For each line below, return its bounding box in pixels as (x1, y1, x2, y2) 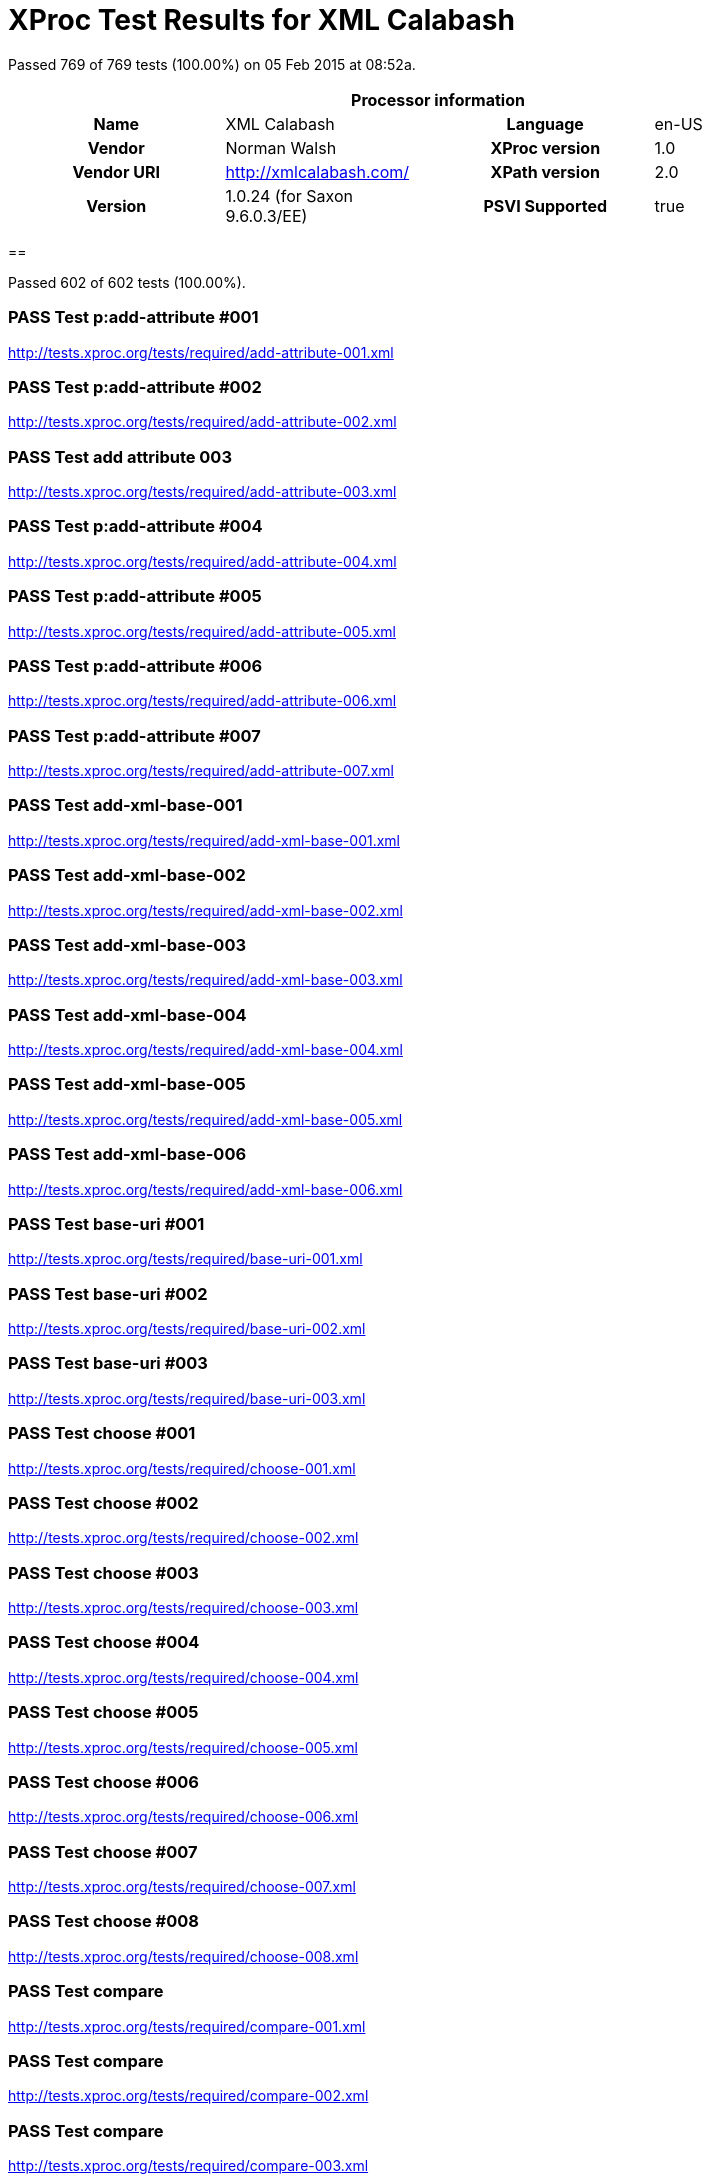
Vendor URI (72, 161, 160, 182)
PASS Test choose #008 (8, 1911, 199, 1932)
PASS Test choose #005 (8, 1702, 199, 1723)
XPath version (490, 161, 600, 182)
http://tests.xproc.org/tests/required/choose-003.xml (8, 1599, 359, 1616)
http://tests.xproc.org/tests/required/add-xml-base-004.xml (8, 1041, 403, 1058)
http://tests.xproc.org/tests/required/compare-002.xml (8, 2087, 369, 2105)
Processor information (351, 89, 525, 110)
